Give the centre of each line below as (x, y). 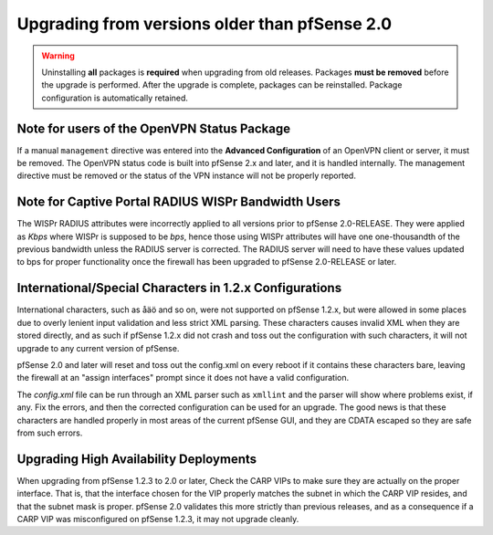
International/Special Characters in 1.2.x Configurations (179, 288)
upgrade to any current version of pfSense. (98, 348)
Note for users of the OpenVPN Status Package (154, 128)
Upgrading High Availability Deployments (137, 459)
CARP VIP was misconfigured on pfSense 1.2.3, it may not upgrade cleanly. (158, 519)
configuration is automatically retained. (115, 98)
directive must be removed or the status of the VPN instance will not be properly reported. (186, 176)
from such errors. (50, 433)
